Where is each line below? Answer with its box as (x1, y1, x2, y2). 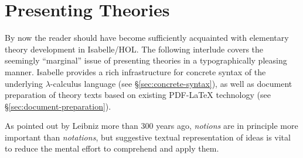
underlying (5, 77, 43, 89)
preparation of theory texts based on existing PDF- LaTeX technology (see (5, 89, 271, 101)
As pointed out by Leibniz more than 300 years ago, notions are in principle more (5, 120, 298, 132)
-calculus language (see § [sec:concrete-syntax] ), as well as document (50, 77, 292, 89)
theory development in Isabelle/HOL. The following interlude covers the (5, 43, 264, 55)
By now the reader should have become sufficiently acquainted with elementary (5, 31, 289, 44)
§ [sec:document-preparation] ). (5, 100, 111, 112)
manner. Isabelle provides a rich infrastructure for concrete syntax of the (5, 65, 266, 78)
